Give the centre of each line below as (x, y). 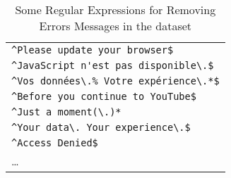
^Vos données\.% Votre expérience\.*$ (115, 81)
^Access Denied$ (55, 143)
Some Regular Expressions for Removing (115, 9)
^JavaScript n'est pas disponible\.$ (113, 65)
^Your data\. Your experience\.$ (101, 127)
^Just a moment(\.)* (66, 112)
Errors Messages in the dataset (115, 26)
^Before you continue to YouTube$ (104, 96)
